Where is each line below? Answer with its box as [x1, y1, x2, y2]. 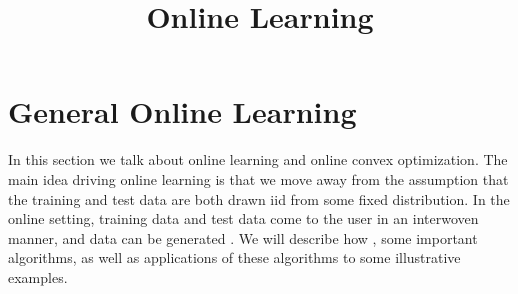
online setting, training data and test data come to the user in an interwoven [8, 208, 479, 229]
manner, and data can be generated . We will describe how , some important [8, 227, 478, 248]
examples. [8, 266, 68, 287]
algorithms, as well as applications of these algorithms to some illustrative [8, 247, 461, 268]
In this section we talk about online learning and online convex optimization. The [8, 149, 508, 170]
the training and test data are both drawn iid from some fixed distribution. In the [8, 188, 510, 209]
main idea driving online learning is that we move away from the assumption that [8, 168, 509, 189]
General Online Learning [8, 91, 357, 132]
